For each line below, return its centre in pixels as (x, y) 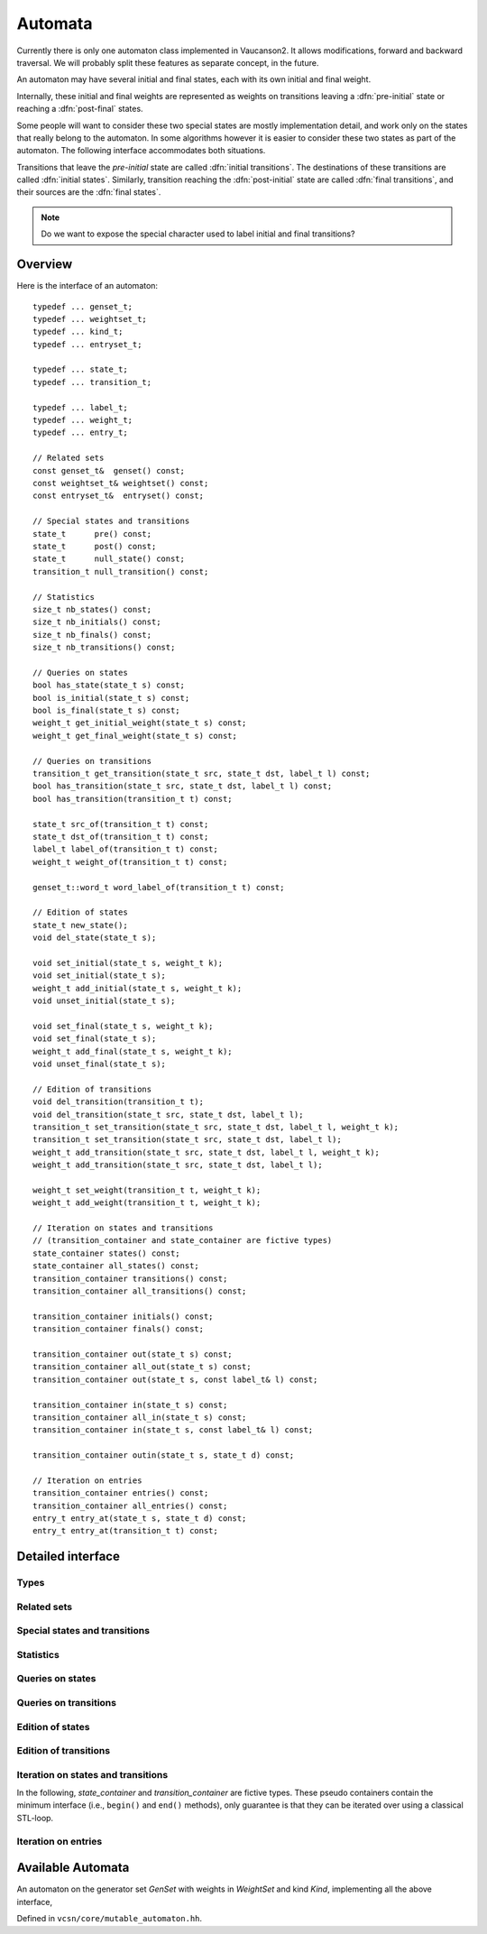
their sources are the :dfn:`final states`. (89, 192)
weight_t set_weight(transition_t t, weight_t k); (147, 1190)
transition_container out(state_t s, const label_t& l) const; (175, 1379)
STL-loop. (35, 1818)
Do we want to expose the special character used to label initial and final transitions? (198, 234)
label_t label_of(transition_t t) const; (125, 849)
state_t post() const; (95, 546)
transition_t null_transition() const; (121, 571)
